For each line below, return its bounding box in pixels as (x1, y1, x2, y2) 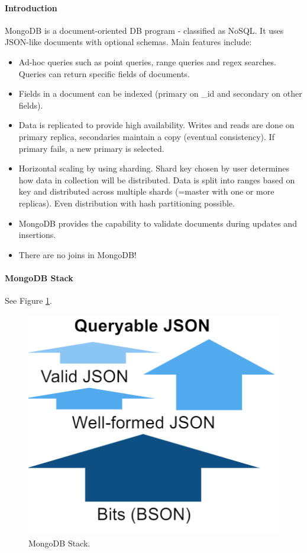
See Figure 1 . (5, 294, 52, 307)
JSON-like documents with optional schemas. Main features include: (5, 36, 252, 48)
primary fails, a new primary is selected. (18, 142, 164, 154)
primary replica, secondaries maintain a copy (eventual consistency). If (18, 130, 274, 142)
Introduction (5, 1, 57, 14)
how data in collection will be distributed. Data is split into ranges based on (18, 173, 295, 186)
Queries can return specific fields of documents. (18, 67, 190, 80)
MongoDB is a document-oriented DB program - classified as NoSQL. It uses (5, 24, 284, 36)
